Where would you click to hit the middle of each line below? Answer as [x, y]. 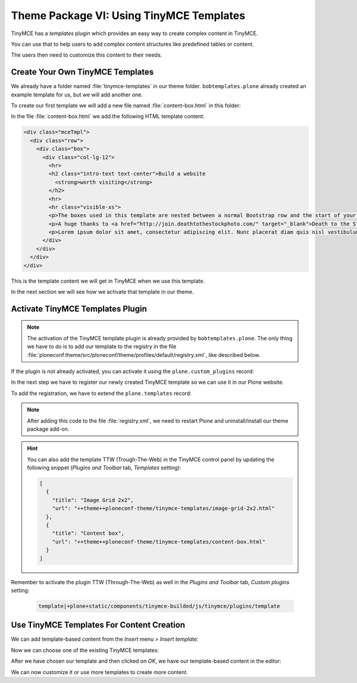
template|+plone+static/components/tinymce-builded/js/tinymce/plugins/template [159, 606]
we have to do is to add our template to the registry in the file [102, 347]
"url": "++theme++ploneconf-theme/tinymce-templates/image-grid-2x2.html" [163, 508]
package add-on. [48, 429]
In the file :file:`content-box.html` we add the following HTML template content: [108, 117]
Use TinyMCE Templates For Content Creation [98, 625]
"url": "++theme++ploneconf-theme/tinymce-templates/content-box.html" [159, 542]
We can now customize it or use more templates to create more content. [100, 672]
